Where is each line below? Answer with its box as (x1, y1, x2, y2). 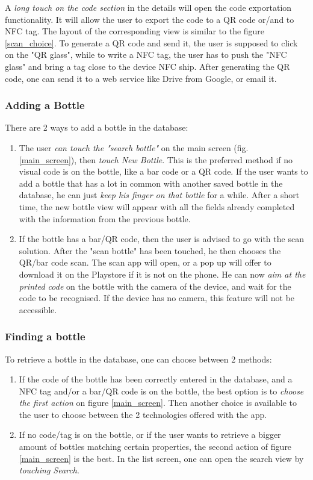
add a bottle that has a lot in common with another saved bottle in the (19, 176, 283, 189)
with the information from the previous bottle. (19, 212, 191, 225)
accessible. (19, 303, 57, 316)
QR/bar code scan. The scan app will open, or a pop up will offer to (19, 256, 271, 269)
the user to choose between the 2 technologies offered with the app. (19, 408, 267, 420)
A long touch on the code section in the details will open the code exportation (5, 1, 292, 13)
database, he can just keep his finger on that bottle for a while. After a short (19, 189, 300, 201)
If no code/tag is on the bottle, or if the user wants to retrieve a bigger (19, 428, 281, 441)
